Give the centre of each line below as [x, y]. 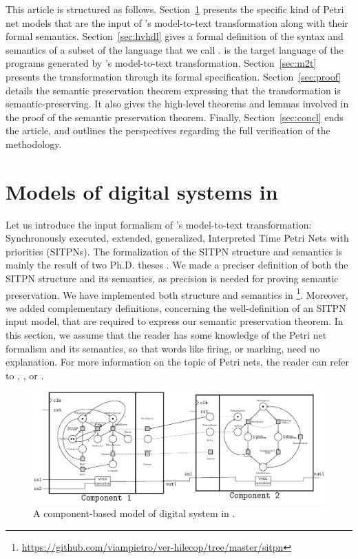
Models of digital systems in [142, 191]
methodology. [34, 144]
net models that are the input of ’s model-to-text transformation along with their [177, 22]
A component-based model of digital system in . [134, 513]
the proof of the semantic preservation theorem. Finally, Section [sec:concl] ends [175, 117]
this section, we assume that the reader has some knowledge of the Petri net [166, 335]
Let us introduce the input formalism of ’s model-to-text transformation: [159, 224]
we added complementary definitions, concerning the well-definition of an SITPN [176, 307]
